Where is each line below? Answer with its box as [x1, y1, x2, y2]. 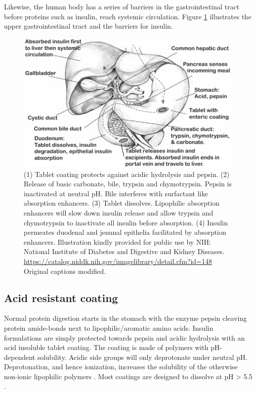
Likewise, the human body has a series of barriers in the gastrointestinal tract [4, 1, 240, 11]
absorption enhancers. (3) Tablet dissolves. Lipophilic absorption [24, 198, 219, 208]
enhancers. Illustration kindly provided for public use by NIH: [24, 236, 211, 247]
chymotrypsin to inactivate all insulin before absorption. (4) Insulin [24, 217, 228, 227]
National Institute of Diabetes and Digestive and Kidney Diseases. [24, 246, 225, 257]
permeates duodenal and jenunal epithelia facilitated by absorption [24, 227, 226, 237]
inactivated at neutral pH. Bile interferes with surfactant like [24, 188, 208, 198]
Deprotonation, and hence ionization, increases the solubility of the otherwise [4, 361, 238, 372]
